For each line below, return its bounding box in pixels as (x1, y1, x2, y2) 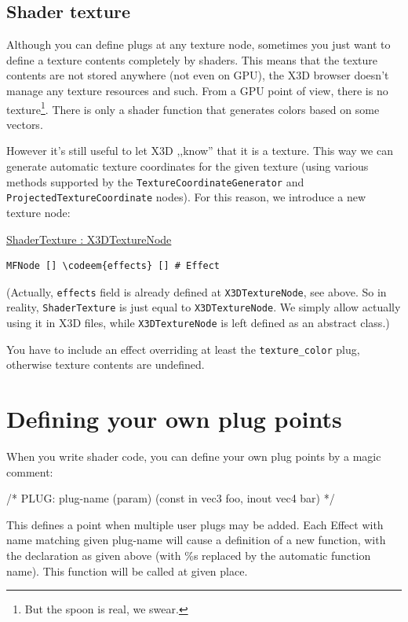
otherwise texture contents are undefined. (6, 356, 205, 373)
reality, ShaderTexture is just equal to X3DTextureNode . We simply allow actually (6, 299, 401, 315)
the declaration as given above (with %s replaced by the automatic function (6, 547, 371, 564)
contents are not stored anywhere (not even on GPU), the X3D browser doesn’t (6, 67, 389, 83)
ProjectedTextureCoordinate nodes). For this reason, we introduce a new (6, 189, 366, 205)
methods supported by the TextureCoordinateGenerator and (6, 173, 304, 190)
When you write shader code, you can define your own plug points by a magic (6, 448, 381, 465)
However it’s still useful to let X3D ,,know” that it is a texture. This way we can (6, 142, 393, 159)
